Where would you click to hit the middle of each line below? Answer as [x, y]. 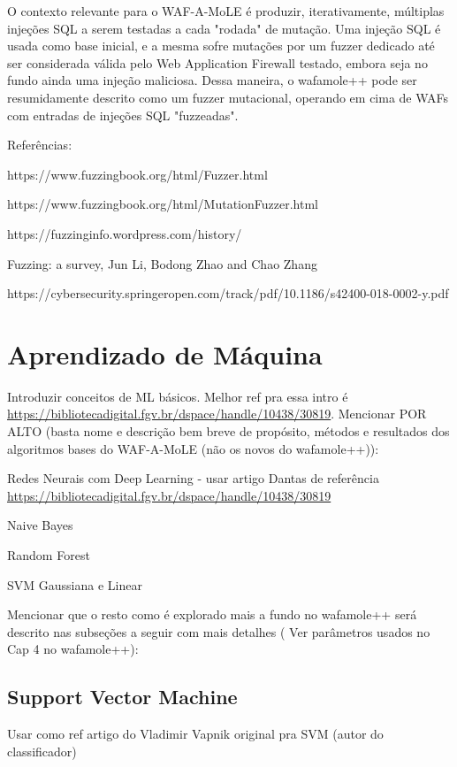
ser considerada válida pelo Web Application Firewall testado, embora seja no [217, 62]
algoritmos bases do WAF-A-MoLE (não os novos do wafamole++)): [193, 448]
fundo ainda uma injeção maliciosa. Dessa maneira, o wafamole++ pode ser [212, 80]
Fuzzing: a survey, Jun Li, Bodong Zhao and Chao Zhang [162, 263]
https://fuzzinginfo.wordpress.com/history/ [125, 233]
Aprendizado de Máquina [165, 353]
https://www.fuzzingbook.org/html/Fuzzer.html [137, 174]
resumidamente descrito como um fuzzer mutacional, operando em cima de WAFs [228, 97]
